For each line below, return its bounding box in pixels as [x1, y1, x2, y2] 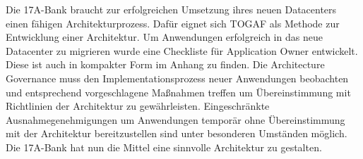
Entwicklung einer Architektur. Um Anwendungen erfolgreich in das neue [6, 30, 323, 44]
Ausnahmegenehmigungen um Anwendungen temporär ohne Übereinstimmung [6, 112, 345, 127]
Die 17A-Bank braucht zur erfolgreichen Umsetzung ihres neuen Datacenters [6, 2, 337, 16]
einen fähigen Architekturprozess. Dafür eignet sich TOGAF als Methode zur [6, 15, 340, 30]
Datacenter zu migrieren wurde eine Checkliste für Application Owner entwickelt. [6, 43, 358, 58]
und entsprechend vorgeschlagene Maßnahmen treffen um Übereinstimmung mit [6, 84, 351, 99]
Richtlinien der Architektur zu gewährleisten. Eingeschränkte [6, 98, 270, 113]
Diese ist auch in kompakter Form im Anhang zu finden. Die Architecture [6, 57, 325, 72]
